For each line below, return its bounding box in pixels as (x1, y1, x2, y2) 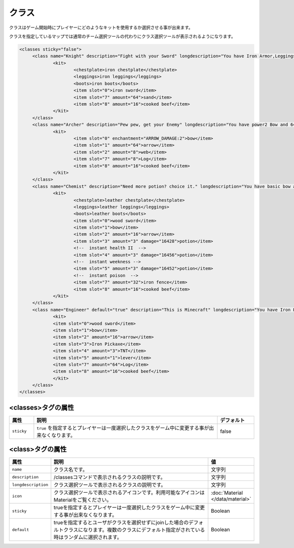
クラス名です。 (53, 466, 88, 473)
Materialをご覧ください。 (53, 497, 112, 503)
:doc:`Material (211, 490, 243, 497)
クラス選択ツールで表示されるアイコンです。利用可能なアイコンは (53, 489, 205, 496)
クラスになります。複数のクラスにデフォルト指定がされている (63, 526, 205, 533)
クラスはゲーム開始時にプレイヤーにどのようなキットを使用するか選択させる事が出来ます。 (9, 24, 193, 30)
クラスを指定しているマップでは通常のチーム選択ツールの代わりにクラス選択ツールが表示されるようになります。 (9, 33, 236, 39)
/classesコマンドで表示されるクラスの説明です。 (53, 474, 166, 481)
